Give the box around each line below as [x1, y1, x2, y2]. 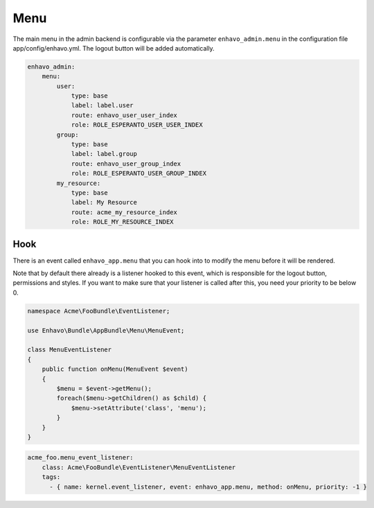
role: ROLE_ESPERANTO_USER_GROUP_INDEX [71, 170, 207, 177]
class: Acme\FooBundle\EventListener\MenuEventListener [42, 463, 236, 471]
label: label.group [71, 150, 138, 158]
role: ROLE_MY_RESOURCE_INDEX [71, 218, 174, 226]
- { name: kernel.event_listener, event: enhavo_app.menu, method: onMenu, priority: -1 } [49, 482, 367, 491]
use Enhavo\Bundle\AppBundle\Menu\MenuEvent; [27, 326, 185, 334]
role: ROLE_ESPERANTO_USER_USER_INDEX [71, 121, 204, 129]
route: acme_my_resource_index [71, 208, 178, 216]
